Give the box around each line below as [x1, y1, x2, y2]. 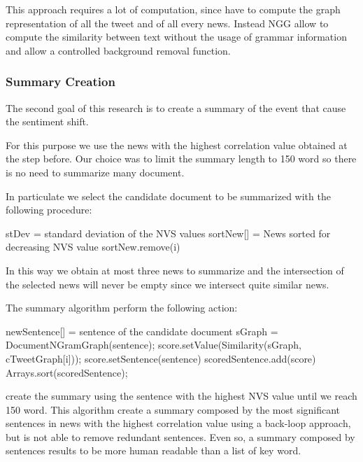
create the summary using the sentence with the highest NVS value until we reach [6, 388, 357, 403]
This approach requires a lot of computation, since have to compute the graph [6, 2, 341, 16]
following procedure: [6, 202, 92, 217]
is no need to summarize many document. [6, 164, 185, 179]
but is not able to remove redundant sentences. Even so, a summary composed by [6, 429, 355, 444]
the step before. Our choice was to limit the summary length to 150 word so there [6, 151, 357, 166]
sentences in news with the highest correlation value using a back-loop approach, [6, 416, 351, 430]
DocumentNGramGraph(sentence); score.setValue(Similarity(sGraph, [6, 337, 301, 352]
